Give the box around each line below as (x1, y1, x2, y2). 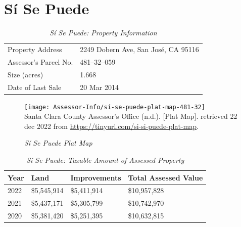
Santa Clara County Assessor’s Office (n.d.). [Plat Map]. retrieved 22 (24, 111, 237, 121)
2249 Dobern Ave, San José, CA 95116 (80, 43, 199, 54)
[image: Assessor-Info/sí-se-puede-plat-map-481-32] (24, 103, 205, 111)
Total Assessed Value (128, 172, 203, 183)
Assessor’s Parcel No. (8, 56, 73, 67)
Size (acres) (8, 69, 43, 79)
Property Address (8, 43, 62, 54)
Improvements (70, 172, 121, 183)
